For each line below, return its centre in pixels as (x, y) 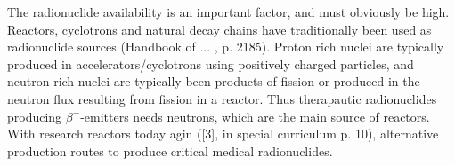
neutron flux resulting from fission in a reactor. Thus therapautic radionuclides (222, 98)
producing (35, 116)
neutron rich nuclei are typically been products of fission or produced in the (214, 81)
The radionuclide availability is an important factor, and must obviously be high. (228, 12)
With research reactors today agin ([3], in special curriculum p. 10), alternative (223, 134)
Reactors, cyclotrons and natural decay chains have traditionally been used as (219, 29)
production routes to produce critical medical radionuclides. (170, 150)
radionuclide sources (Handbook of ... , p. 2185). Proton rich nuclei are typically (226, 47)
